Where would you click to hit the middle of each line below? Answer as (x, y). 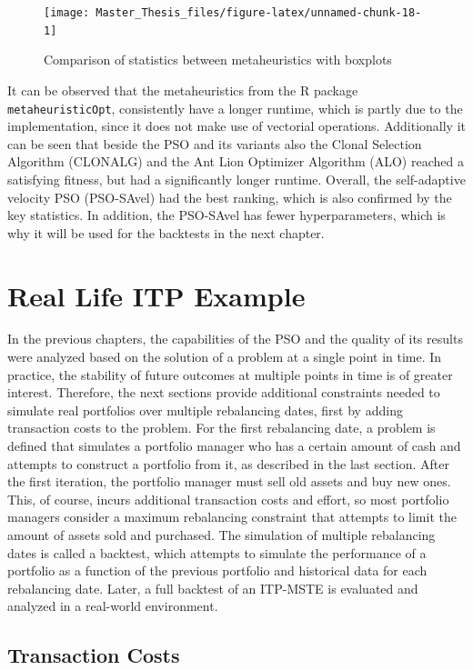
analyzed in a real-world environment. (113, 606)
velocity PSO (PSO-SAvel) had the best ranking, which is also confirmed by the (230, 197)
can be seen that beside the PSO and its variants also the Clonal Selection (215, 143)
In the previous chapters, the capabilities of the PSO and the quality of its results (235, 339)
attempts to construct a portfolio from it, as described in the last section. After (228, 463)
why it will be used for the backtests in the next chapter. (166, 232)
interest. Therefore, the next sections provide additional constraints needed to (224, 392)
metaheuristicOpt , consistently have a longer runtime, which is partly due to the (235, 108)
